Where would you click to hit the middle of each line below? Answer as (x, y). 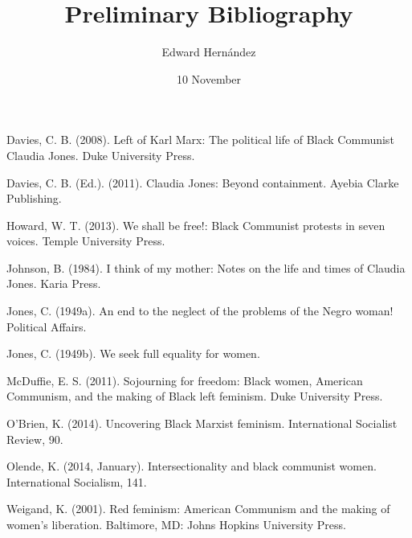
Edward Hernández (209, 52)
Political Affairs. (47, 326)
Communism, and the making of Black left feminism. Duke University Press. (195, 396)
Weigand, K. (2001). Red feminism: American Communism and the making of (198, 509)
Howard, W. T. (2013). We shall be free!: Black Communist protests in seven (196, 225)
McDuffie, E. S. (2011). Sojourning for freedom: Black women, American (185, 380)
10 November (209, 78)
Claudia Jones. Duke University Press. (101, 155)
